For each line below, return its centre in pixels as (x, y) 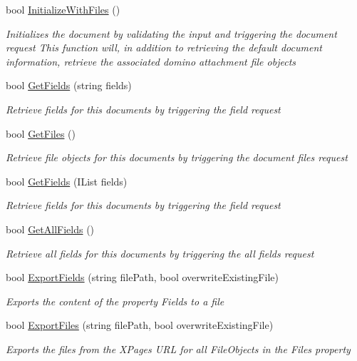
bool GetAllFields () (50, 229)
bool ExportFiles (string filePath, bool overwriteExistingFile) (140, 325)
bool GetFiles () (41, 133)
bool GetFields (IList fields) (67, 181)
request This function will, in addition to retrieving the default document (164, 47)
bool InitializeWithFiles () (63, 9)
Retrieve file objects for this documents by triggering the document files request (177, 157)
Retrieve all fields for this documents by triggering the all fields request (160, 253)
